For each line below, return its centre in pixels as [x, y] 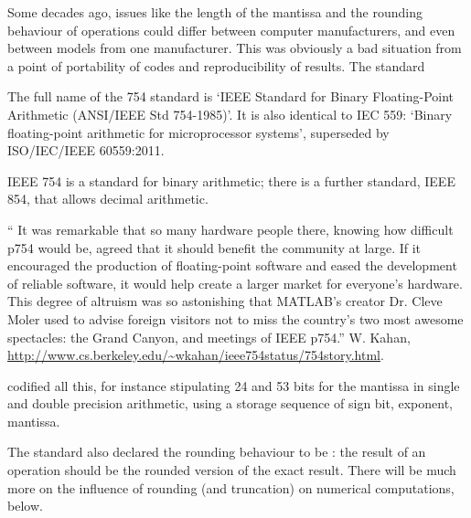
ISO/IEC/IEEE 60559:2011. [86, 150]
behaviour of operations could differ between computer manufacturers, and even [231, 30]
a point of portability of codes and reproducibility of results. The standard [216, 65]
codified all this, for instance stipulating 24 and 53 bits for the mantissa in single [234, 385]
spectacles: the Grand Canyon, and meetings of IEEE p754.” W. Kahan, [209, 337]
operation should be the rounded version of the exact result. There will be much [232, 470]
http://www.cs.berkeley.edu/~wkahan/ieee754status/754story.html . [196, 355]
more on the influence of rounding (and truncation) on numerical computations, [231, 487]
